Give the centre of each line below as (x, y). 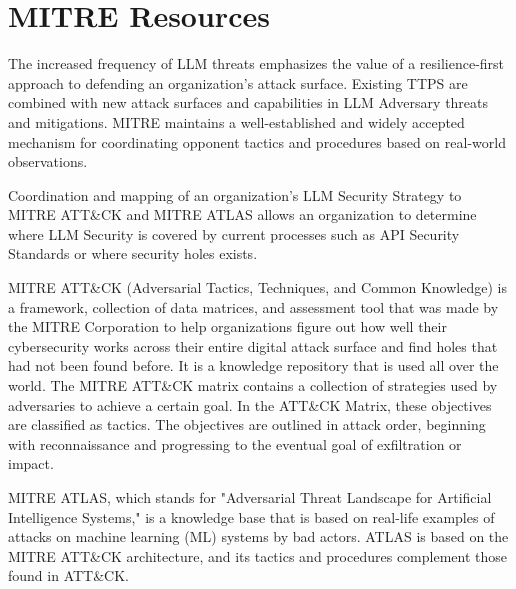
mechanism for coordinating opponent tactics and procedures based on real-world (257, 141)
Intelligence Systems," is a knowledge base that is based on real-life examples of (251, 516)
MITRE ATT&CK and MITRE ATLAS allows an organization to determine (242, 214)
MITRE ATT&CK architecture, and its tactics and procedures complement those (257, 555)
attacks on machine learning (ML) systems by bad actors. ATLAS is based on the (258, 536)
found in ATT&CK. (68, 575)
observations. (48, 161)
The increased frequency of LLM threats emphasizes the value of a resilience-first (256, 63)
